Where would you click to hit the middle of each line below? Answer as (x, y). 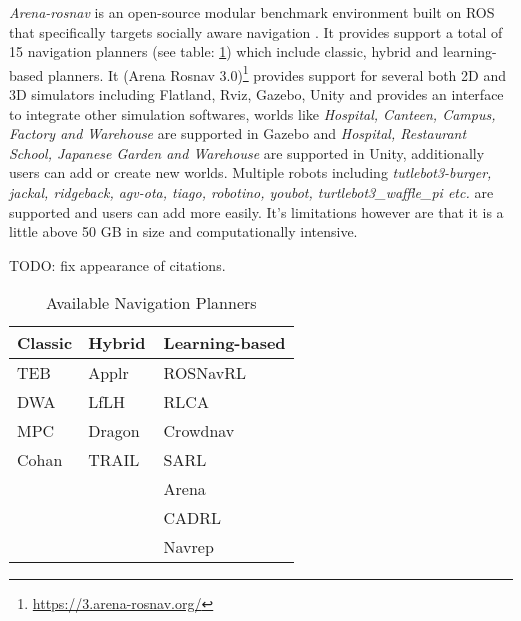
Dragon (114, 431)
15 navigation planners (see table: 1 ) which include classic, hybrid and (224, 51)
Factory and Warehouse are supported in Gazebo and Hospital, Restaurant (238, 133)
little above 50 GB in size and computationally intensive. (183, 231)
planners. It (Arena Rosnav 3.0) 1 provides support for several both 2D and (276, 73)
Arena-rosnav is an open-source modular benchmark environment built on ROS (252, 12)
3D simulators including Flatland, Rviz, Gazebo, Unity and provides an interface (256, 94)
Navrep (188, 547)
